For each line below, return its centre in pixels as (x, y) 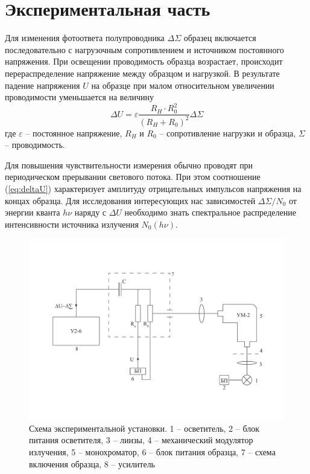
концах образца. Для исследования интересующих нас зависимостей (130, 200)
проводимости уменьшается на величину (80, 97)
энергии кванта (33, 212)
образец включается (220, 38)
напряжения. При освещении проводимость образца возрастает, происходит (144, 61)
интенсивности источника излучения (72, 224)
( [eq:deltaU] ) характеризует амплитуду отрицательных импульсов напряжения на (153, 188)
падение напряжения (43, 85)
